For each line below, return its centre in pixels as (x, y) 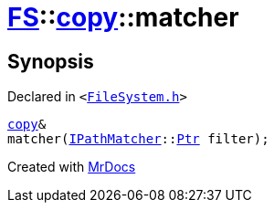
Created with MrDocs (72, 167)
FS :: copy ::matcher (123, 17)
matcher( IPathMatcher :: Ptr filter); (138, 139)
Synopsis (51, 61)
